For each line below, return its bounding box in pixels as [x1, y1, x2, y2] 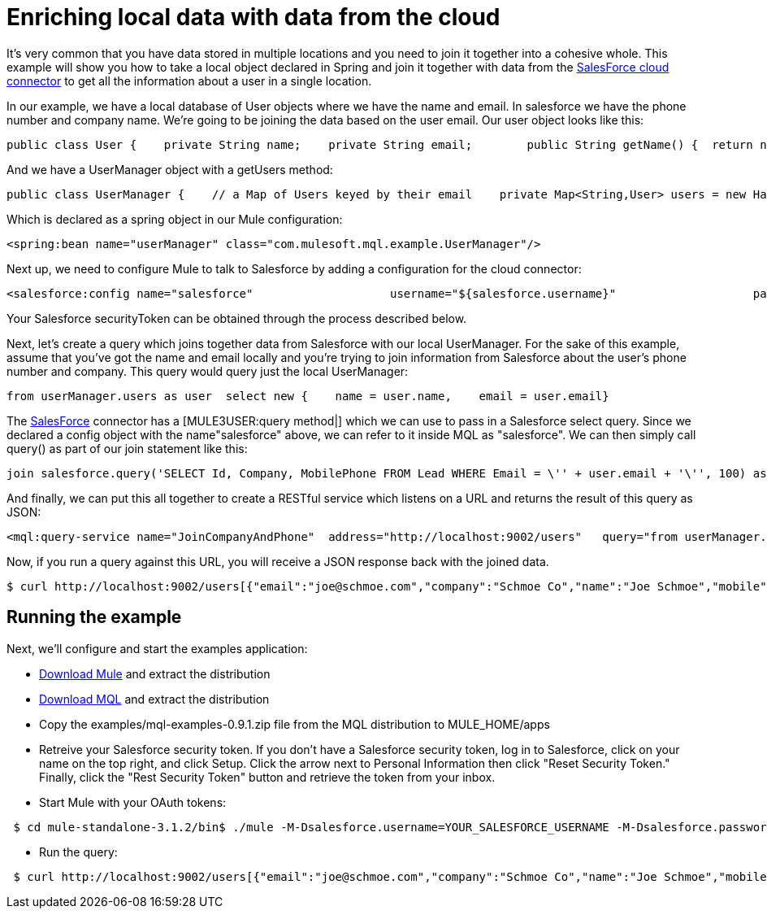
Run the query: [39, 844, 118, 859]
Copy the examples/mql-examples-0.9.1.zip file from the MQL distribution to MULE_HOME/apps [39, 717, 550, 731]
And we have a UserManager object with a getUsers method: [6, 162, 333, 176]
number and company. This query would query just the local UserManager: [6, 364, 409, 378]
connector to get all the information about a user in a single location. [6, 73, 372, 88]
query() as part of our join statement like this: [6, 441, 248, 455]
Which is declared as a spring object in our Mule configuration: [6, 211, 343, 226]
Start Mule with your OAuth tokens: [39, 795, 227, 809]
